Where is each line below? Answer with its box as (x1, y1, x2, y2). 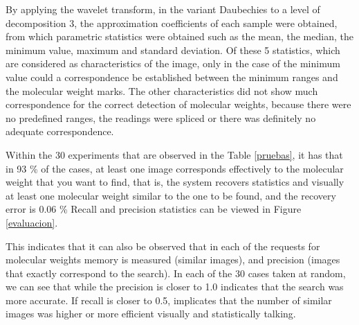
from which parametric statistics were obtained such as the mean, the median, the (6, 29, 353, 44)
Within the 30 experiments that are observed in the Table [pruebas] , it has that (6, 147, 343, 161)
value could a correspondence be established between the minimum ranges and (6, 69, 338, 84)
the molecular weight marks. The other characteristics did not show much (6, 83, 318, 98)
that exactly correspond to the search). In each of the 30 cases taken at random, (6, 265, 346, 280)
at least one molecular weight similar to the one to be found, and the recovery (6, 188, 336, 202)
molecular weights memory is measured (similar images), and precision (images (6, 252, 340, 267)
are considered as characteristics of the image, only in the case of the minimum (6, 56, 340, 71)
